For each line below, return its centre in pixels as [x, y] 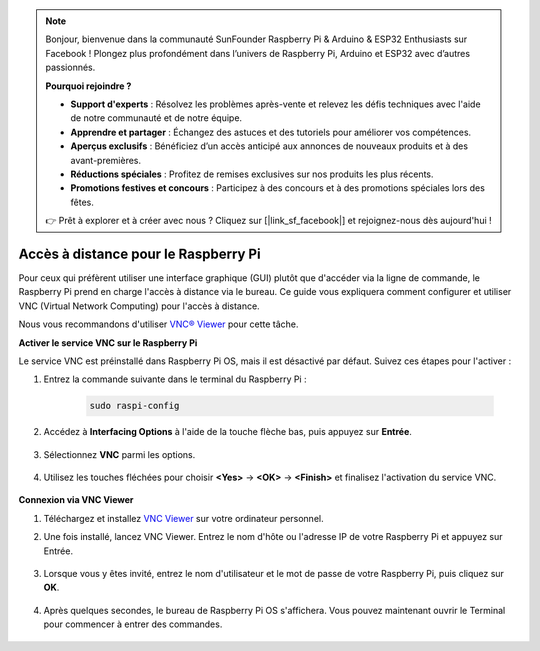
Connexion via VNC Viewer [76, 500]
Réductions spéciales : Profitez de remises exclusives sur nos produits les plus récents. [252, 174]
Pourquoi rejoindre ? [88, 86]
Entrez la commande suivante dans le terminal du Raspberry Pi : [175, 379]
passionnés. [70, 67]
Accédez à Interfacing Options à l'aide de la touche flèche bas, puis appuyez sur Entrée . [227, 432]
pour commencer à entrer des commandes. [133, 624]
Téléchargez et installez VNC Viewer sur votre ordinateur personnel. [183, 518]
